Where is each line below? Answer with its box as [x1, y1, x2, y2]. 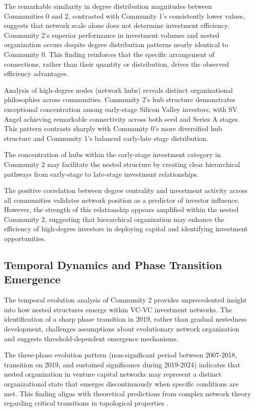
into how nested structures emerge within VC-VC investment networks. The [4, 304, 232, 314]
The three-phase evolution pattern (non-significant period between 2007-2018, [4, 350, 237, 360]
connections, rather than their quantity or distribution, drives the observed [4, 58, 229, 69]
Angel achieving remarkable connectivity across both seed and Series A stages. [4, 113, 240, 124]
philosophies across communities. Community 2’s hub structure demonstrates [4, 94, 235, 105]
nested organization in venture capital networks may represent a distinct [4, 369, 222, 379]
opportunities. [4, 233, 46, 244]
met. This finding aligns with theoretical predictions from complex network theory [4, 388, 251, 398]
